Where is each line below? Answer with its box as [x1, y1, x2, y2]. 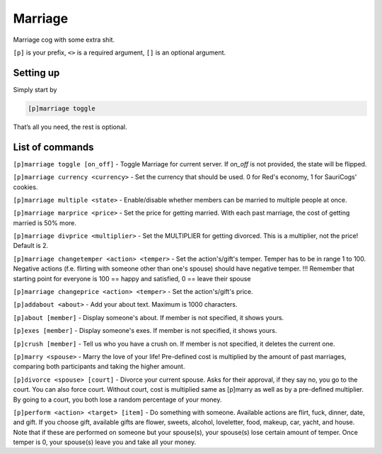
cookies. [13, 183, 38, 191]
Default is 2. [13, 242, 49, 250]
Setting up [13, 67, 60, 79]
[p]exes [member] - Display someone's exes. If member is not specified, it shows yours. [13, 327, 277, 335]
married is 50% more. [13, 218, 77, 227]
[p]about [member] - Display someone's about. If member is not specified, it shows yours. [13, 313, 284, 322]
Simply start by [13, 85, 57, 93]
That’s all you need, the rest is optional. [13, 123, 127, 131]
